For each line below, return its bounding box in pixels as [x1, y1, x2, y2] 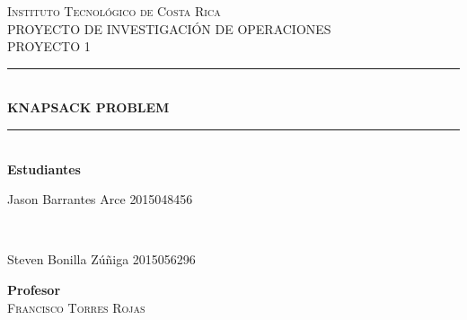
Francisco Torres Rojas [7, 298, 145, 316]
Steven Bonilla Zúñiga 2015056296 [7, 250, 196, 269]
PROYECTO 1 [7, 37, 91, 56]
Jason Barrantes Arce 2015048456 [7, 190, 193, 209]
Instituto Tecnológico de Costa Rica [7, 2, 221, 20]
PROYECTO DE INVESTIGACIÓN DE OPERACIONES [7, 19, 331, 38]
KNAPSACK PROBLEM [7, 98, 170, 117]
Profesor [7, 280, 61, 298]
